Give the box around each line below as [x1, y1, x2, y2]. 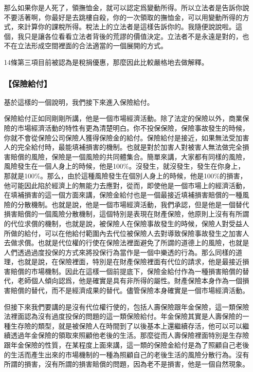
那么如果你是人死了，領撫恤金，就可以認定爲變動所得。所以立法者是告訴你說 [4, 2, 249, 12]
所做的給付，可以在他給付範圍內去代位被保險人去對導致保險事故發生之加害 [4, 228, 242, 238]
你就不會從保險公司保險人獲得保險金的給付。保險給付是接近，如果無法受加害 [4, 132, 249, 142]
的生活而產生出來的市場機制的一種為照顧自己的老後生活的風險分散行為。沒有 [4, 349, 249, 359]
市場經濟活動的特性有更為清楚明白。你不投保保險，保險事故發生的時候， [17, 122, 249, 133]
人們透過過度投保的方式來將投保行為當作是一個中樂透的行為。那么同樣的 [4, 247, 235, 257]
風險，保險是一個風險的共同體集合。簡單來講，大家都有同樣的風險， [31, 151, 249, 161]
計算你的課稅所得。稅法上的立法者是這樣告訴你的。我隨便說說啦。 [24, 21, 235, 32]
